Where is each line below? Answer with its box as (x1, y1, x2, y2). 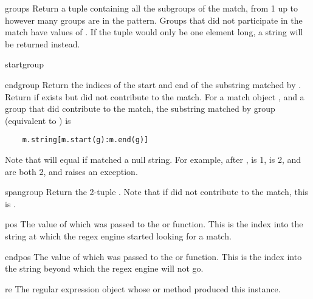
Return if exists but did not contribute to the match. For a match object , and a (5, 90, 304, 103)
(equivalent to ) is (5, 114, 71, 126)
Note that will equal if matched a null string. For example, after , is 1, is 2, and (5, 153, 301, 165)
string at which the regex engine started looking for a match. (5, 229, 232, 242)
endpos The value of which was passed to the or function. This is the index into (5, 250, 302, 263)
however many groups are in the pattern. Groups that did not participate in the (5, 13, 303, 26)
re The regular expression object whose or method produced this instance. (5, 282, 281, 295)
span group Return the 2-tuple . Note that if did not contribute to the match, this (5, 185, 309, 198)
